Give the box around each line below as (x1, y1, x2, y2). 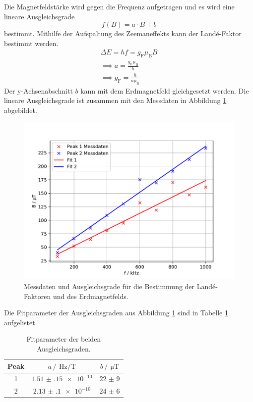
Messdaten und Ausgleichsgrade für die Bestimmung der (24, 281, 195, 292)
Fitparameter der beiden (26, 334, 101, 344)
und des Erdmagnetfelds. (53, 291, 128, 301)
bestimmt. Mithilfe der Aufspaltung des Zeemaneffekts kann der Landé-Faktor (4, 28, 242, 39)
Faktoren (24, 291, 51, 301)
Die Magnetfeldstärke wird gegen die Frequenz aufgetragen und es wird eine (4, 1, 235, 11)
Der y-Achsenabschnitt (4, 85, 73, 96)
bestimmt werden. (4, 38, 59, 48)
